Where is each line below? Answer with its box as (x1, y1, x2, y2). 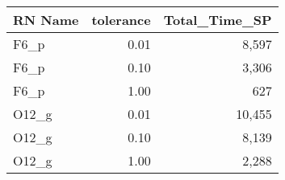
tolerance (91, 10, 151, 29)
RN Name (13, 10, 79, 29)
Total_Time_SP (163, 10, 272, 29)
